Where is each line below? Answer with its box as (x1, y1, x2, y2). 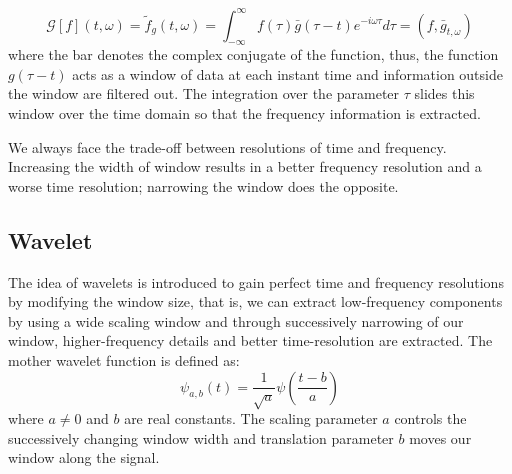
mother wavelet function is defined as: (8, 350, 240, 371)
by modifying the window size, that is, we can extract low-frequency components (8, 291, 503, 312)
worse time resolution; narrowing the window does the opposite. (8, 175, 399, 196)
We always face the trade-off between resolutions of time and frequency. (8, 136, 447, 157)
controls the (394, 407, 467, 428)
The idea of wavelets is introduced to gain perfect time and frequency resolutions (8, 271, 504, 292)
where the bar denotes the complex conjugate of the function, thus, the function (8, 44, 499, 65)
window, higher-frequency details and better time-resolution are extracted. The (8, 330, 493, 351)
